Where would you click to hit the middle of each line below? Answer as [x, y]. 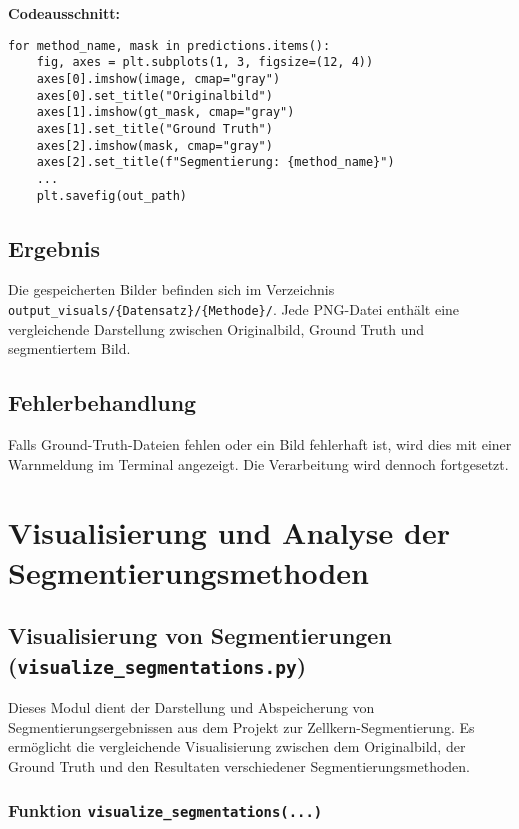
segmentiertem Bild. [69, 348]
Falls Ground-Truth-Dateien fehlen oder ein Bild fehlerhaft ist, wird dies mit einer [260, 444]
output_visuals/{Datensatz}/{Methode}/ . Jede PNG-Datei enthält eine [234, 308]
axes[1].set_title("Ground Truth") [154, 128]
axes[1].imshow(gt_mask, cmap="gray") [165, 112]
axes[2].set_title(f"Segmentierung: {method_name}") [215, 162]
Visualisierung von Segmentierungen [200, 635]
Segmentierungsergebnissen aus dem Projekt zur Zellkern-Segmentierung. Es [241, 726]
